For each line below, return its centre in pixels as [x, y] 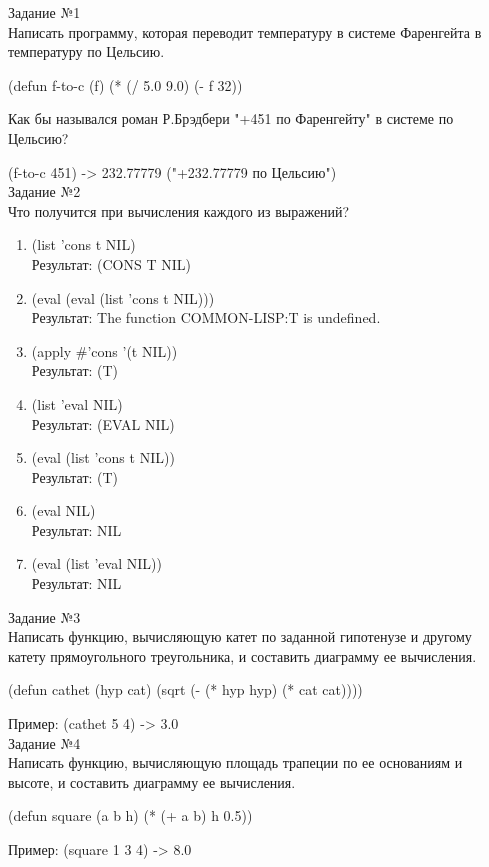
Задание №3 [44, 616]
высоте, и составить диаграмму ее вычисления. [152, 781]
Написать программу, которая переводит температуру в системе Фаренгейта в [245, 31]
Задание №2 [44, 191]
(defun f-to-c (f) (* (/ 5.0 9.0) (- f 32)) [125, 84]
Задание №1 [44, 12]
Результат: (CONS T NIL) [111, 263]
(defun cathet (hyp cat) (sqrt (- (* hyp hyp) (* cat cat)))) [185, 689]
